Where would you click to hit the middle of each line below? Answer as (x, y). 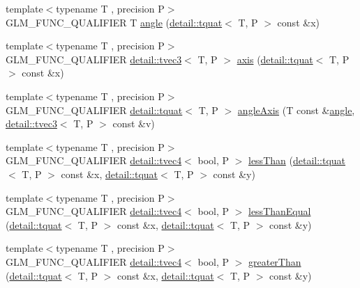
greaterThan (275, 261)
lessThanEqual (280, 211)
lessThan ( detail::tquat (297, 160)
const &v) (134, 123)
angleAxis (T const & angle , (296, 110)
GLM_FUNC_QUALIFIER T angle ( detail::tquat (114, 22)
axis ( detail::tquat (275, 59)
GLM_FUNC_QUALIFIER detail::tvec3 (94, 59)
